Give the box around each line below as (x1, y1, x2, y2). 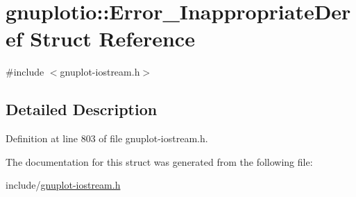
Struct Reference (30, 24, 195, 53)
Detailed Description (6, 98, 158, 120)
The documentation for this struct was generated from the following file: (6, 154, 313, 169)
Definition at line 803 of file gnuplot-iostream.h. (6, 131, 208, 146)
